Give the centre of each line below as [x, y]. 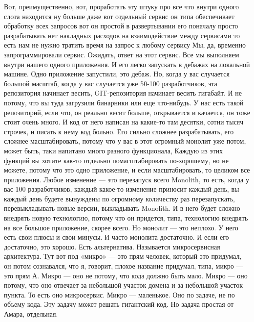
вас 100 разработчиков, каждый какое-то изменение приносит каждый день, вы [122, 189]
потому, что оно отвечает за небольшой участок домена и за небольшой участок [123, 285]
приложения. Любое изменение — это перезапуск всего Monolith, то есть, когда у [127, 179]
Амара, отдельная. [31, 314]
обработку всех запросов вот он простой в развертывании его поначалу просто [121, 26]
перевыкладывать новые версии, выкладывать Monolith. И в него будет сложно [122, 208]
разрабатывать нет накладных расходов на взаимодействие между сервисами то [122, 35]
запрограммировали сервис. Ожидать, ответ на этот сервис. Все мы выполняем [122, 54]
